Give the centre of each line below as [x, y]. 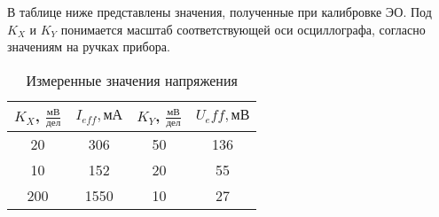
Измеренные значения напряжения [132, 80]
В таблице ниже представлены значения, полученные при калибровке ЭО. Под [219, 12]
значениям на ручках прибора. [89, 46]
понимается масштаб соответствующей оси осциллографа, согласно [243, 29]
